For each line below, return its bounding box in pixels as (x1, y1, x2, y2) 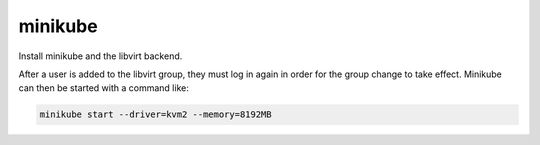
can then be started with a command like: (18, 82, 189, 94)
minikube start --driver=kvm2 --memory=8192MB (39, 109, 272, 120)
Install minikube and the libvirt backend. (18, 50, 183, 62)
